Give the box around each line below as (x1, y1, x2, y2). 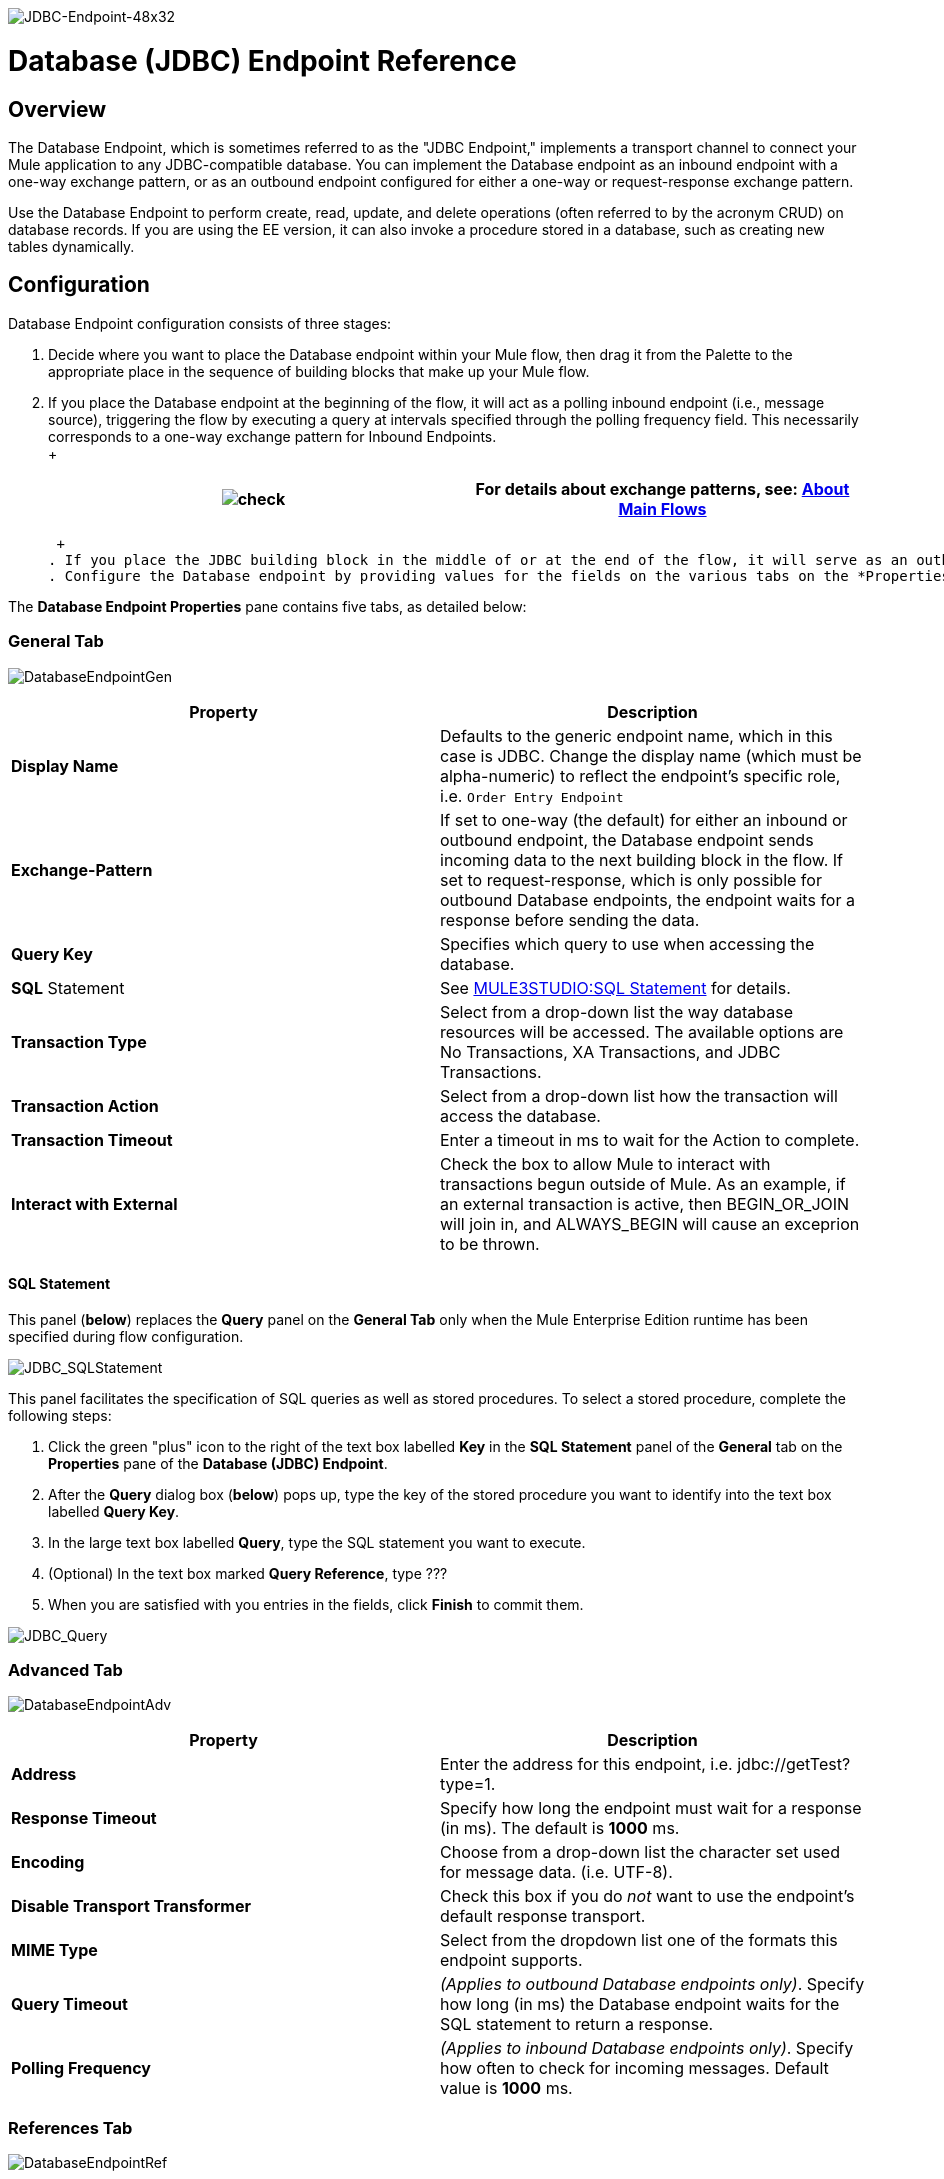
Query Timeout (11, 1994, 128, 2015)
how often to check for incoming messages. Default (440, 2058, 829, 2079)
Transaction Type (11, 1031, 147, 1052)
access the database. (440, 1105, 601, 1126)
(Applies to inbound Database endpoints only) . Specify (440, 2038, 854, 2059)
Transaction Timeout (11, 1129, 173, 1150)
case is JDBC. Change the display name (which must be (440, 745, 862, 766)
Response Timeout (11, 1808, 157, 1829)
